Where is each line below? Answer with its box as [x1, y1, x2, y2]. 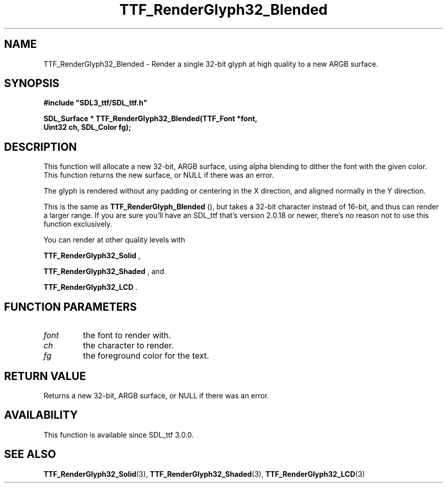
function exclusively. [43, 220, 112, 229]
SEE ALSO [4, 448, 56, 461]
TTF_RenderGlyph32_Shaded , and [43, 267, 164, 276]
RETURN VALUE [4, 369, 86, 383]
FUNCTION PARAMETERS [4, 300, 137, 313]
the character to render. [83, 340, 174, 351]
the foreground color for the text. [83, 350, 209, 361]
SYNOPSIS [4, 77, 60, 90]
